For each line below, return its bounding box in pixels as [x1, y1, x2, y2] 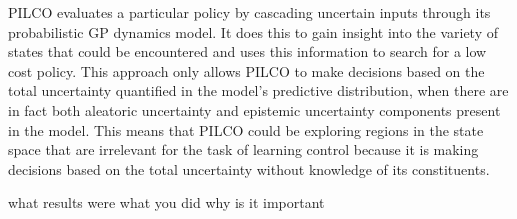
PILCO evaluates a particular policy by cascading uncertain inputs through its [8, 2, 491, 22]
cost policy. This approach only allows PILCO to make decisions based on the [8, 60, 485, 81]
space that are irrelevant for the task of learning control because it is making [8, 139, 479, 160]
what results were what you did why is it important [8, 192, 325, 213]
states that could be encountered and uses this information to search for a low [8, 41, 487, 62]
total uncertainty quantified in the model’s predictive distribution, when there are [8, 80, 509, 101]
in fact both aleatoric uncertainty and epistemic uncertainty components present [8, 99, 501, 120]
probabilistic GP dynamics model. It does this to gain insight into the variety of [8, 21, 498, 42]
